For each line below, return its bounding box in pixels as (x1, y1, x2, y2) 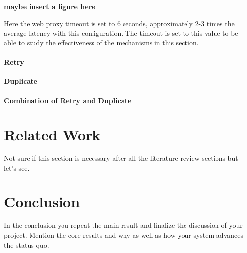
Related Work (4, 124, 101, 145)
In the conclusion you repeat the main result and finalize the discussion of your (4, 220, 243, 230)
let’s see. (4, 162, 30, 173)
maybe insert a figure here (4, 1, 95, 11)
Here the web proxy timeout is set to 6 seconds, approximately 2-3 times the (4, 18, 235, 28)
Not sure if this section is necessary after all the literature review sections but (4, 153, 238, 163)
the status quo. (4, 239, 49, 250)
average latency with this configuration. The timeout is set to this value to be (4, 28, 238, 38)
